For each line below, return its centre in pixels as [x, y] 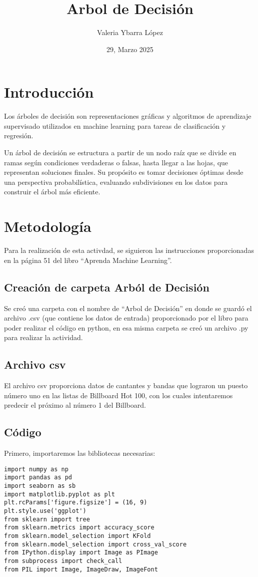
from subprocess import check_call [63, 561]
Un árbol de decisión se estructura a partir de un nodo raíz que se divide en [120, 153]
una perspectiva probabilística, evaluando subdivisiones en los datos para [116, 182]
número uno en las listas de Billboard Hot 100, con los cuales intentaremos [118, 395]
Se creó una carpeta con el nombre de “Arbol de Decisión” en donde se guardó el [128, 308]
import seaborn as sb [40, 486]
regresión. [19, 135]
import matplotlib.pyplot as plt [59, 494]
